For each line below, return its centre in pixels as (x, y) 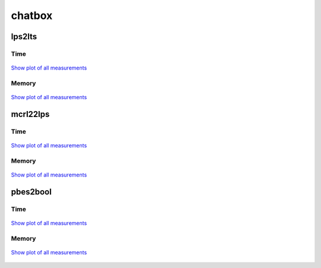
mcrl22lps (30, 114)
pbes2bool (31, 192)
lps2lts (24, 37)
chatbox (32, 15)
